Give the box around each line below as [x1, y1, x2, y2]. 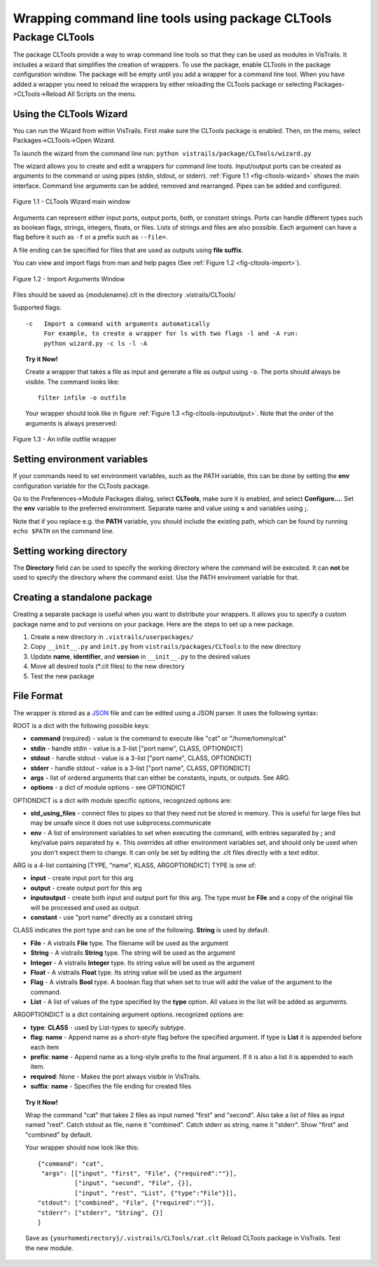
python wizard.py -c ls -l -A [43, 339, 148, 347]
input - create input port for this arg [30, 874, 134, 882]
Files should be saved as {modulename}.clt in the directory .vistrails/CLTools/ [13, 290, 236, 299]
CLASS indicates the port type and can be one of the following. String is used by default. [13, 926, 269, 934]
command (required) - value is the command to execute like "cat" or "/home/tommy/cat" [30, 734, 287, 743]
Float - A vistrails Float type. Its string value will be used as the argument [30, 968, 242, 976]
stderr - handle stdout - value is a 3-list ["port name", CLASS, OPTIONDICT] [30, 764, 251, 772]
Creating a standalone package [13, 591, 153, 603]
